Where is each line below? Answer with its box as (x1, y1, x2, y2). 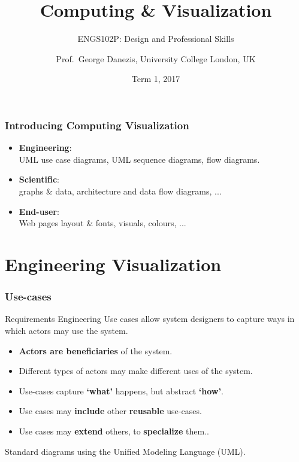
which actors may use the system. (5, 324, 128, 336)
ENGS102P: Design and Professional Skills (77, 32, 234, 45)
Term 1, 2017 (131, 72, 180, 85)
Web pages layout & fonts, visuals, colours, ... (19, 217, 186, 229)
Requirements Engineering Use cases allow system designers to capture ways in (5, 312, 295, 325)
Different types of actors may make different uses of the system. (19, 364, 253, 377)
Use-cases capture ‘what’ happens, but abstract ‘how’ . (19, 384, 224, 397)
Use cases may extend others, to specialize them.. (19, 424, 209, 437)
